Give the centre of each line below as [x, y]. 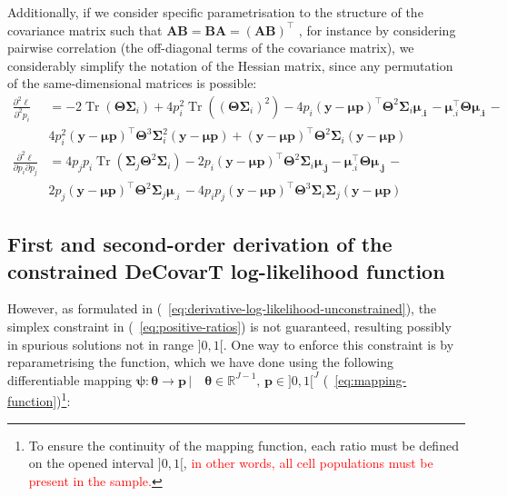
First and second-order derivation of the [200, 244]
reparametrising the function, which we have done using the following [200, 362]
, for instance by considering [377, 30]
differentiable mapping [70, 379]
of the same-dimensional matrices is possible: [132, 83]
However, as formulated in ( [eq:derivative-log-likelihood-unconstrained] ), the [222, 308]
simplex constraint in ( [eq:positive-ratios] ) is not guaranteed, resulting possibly [229, 327]
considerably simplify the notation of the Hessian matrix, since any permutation [230, 65]
